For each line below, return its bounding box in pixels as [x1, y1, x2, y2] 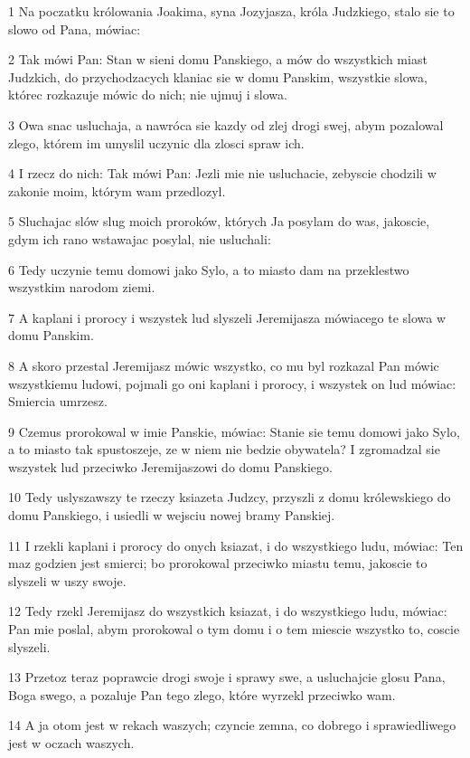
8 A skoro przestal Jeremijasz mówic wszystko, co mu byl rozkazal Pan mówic [8, 355, 439, 374]
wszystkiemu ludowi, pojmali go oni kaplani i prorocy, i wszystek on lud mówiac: [8, 374, 456, 393]
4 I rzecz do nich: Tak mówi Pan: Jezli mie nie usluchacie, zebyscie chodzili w [8, 164, 437, 183]
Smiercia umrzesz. [8, 392, 108, 411]
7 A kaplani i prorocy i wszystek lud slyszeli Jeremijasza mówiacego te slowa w [8, 308, 446, 327]
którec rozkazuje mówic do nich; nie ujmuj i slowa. [8, 85, 287, 104]
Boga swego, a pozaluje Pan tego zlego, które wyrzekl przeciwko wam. [8, 685, 396, 704]
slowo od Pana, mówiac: [8, 19, 141, 38]
